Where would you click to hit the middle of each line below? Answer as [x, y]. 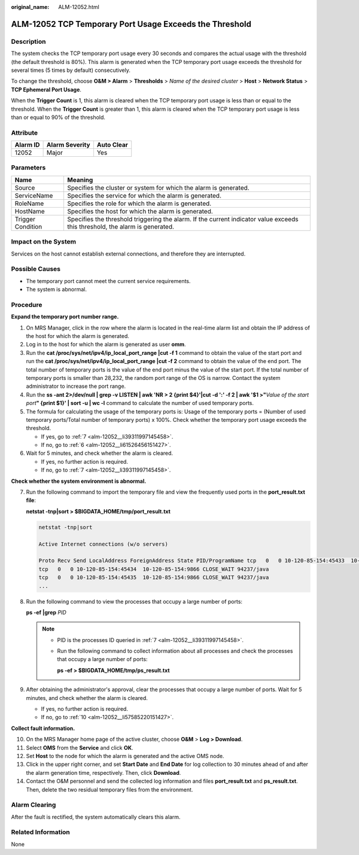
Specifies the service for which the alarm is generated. [144, 196]
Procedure [27, 305]
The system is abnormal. [56, 290]
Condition [28, 226]
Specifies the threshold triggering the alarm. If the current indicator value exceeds [183, 219]
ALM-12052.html [79, 7]
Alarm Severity [68, 145]
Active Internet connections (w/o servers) [104, 544]
